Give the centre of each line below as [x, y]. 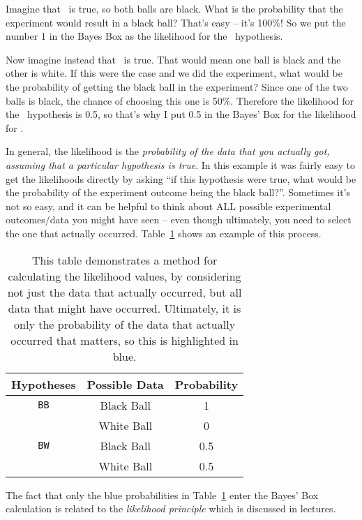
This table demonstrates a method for [125, 260]
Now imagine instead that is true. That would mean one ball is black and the [173, 59]
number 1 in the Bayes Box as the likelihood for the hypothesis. [144, 36]
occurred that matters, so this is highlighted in [125, 340]
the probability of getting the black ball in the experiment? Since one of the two [177, 86]
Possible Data [125, 384]
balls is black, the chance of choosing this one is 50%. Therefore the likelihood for [180, 100]
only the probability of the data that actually [125, 324]
